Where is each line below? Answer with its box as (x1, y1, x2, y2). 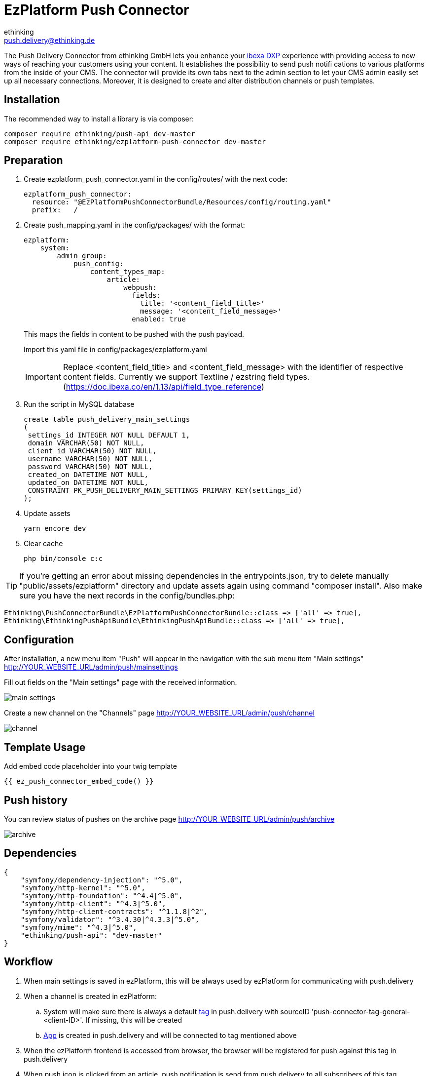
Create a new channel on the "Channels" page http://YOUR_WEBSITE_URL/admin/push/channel (4, 709, 315, 717)
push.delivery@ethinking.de (4, 36, 95, 44)
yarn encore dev (24, 524, 86, 533)
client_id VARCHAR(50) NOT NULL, (28, 447, 157, 455)
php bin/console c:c (24, 555, 103, 563)
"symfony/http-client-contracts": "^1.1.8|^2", (20, 907, 208, 916)
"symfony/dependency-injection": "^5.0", (20, 876, 183, 884)
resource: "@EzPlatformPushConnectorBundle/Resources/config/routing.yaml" (32, 198, 331, 206)
